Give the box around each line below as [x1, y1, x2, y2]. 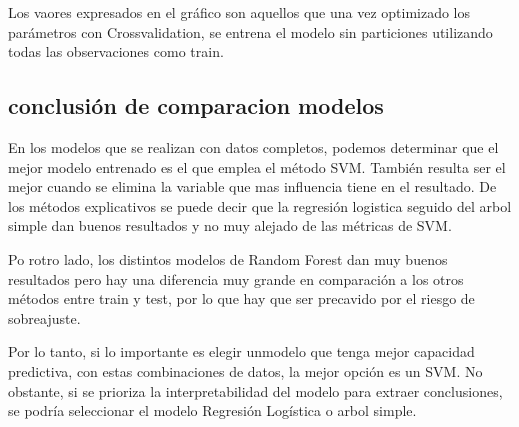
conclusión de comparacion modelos [8, 90, 384, 121]
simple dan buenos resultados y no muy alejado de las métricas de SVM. [8, 215, 452, 236]
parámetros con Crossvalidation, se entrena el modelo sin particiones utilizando [8, 21, 493, 42]
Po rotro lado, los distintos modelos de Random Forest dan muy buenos [8, 248, 448, 269]
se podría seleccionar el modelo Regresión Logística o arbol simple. [8, 400, 417, 421]
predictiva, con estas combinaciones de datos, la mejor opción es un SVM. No [8, 360, 483, 381]
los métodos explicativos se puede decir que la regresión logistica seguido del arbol [8, 195, 512, 216]
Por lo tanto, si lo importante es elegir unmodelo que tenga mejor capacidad [8, 341, 475, 362]
